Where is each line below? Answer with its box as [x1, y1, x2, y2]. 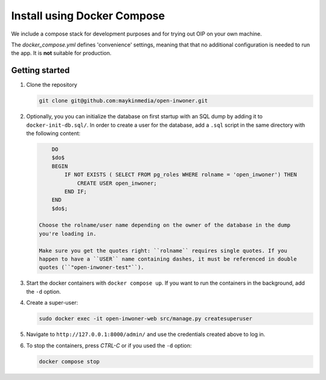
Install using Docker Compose [11, 9, 165, 22]
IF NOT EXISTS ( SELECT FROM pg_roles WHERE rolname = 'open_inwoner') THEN [64, 171, 297, 178]
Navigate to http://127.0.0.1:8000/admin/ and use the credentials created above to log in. [26, 331, 266, 338]
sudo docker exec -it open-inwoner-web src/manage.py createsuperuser [39, 315, 253, 322]
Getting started [11, 65, 70, 75]
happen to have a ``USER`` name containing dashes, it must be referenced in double [39, 256, 297, 262]
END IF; [64, 188, 88, 195]
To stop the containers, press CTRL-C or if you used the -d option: [26, 341, 192, 349]
